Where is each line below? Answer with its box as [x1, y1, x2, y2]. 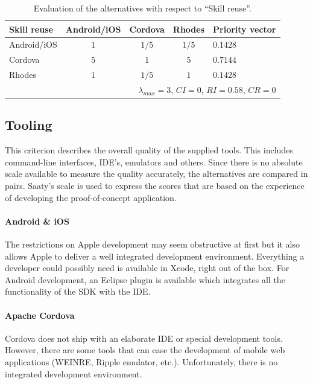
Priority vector [213, 22, 276, 35]
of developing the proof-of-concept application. [5, 191, 177, 203]
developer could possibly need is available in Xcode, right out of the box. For [5, 261, 289, 274]
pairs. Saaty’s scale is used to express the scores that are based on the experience [5, 179, 305, 192]
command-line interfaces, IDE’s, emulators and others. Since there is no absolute [5, 155, 303, 168]
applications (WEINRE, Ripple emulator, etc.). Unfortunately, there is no [5, 355, 278, 368]
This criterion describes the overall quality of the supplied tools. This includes [5, 144, 293, 156]
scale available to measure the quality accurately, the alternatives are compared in [5, 167, 308, 180]
